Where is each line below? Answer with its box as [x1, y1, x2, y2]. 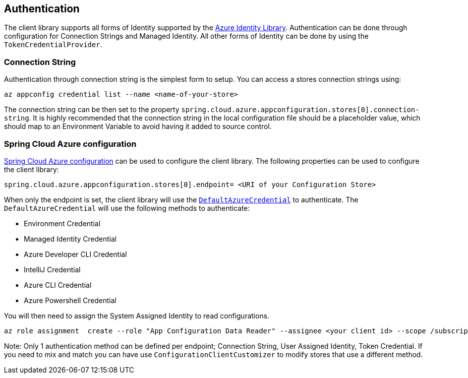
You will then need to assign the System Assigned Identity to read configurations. [4, 311, 270, 320]
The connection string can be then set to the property [4, 105, 179, 114]
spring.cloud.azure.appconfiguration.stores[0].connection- [181, 106, 419, 114]
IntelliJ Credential [24, 265, 81, 274]
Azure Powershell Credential [24, 296, 117, 305]
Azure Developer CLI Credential [24, 250, 127, 258]
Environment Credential [24, 219, 101, 228]
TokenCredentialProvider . [4, 40, 102, 49]
